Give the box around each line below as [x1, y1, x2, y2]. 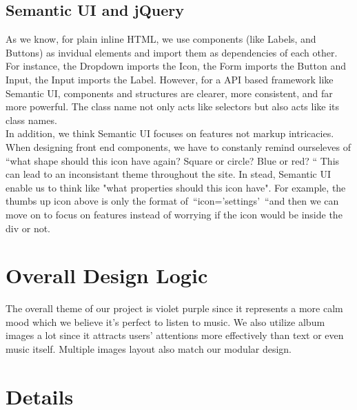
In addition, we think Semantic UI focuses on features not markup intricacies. [6, 126, 334, 141]
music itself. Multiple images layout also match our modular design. [6, 342, 292, 356]
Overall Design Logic [6, 261, 208, 289]
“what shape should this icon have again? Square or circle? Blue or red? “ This [6, 153, 340, 167]
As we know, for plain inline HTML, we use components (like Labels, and [6, 32, 316, 46]
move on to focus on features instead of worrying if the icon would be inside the [6, 207, 343, 221]
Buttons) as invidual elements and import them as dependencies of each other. [6, 45, 338, 59]
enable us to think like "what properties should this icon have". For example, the [6, 180, 346, 194]
